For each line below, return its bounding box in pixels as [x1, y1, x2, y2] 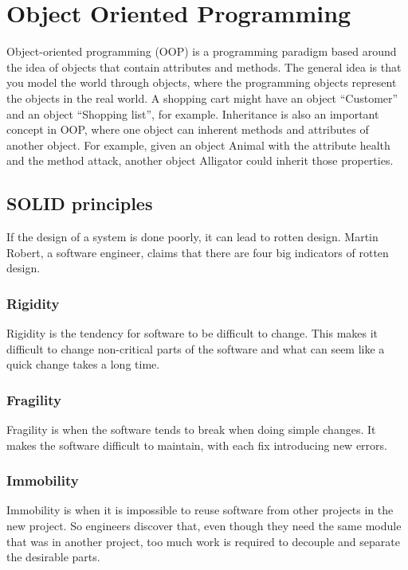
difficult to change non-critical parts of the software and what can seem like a [6, 340, 385, 357]
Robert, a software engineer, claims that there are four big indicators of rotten [6, 244, 389, 260]
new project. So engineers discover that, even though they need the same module [6, 517, 402, 534]
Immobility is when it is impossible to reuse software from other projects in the [6, 502, 394, 518]
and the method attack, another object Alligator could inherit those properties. [6, 152, 394, 169]
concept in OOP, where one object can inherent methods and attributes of [6, 121, 369, 138]
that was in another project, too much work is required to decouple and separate [6, 533, 400, 549]
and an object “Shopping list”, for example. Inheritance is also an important [6, 105, 379, 122]
